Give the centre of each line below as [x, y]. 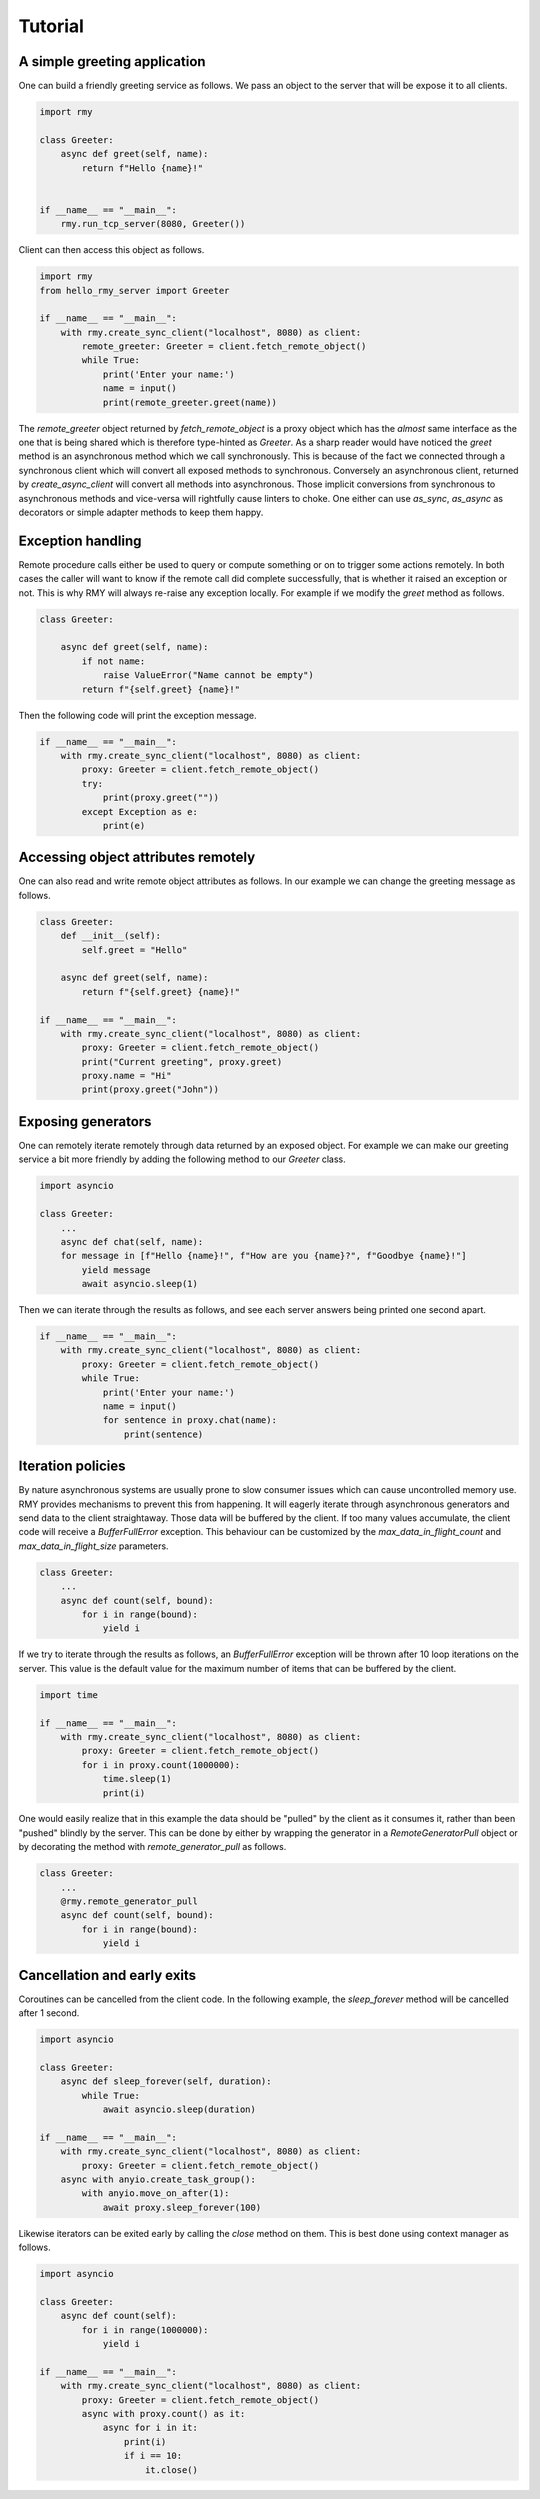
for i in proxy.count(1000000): [160, 1764]
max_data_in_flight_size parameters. [93, 1546]
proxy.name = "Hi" [126, 1076]
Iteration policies [72, 1466]
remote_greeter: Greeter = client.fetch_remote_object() [224, 346]
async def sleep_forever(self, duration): [166, 2081]
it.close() [172, 2469]
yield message [116, 1269]
